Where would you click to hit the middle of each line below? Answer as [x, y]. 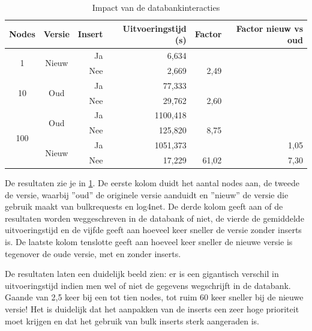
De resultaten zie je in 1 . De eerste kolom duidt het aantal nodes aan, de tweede [152, 183]
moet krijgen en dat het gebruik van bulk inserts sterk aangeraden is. [132, 320]
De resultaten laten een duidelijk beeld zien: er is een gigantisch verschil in [142, 274]
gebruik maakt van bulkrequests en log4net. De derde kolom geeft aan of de [144, 206]
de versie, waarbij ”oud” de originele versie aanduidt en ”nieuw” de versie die [147, 194]
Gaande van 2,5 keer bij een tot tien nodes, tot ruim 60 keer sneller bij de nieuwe [154, 297]
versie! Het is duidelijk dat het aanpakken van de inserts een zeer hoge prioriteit [152, 308]
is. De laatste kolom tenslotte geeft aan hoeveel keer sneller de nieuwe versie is [149, 241]
